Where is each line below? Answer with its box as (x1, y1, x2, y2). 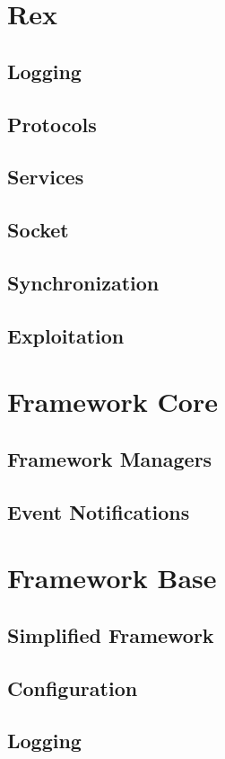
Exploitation (7, 321, 125, 349)
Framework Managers (7, 444, 212, 472)
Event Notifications (7, 497, 190, 525)
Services (7, 163, 84, 191)
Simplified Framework (7, 621, 214, 648)
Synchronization (7, 268, 160, 296)
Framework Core (7, 383, 218, 420)
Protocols (7, 110, 97, 138)
